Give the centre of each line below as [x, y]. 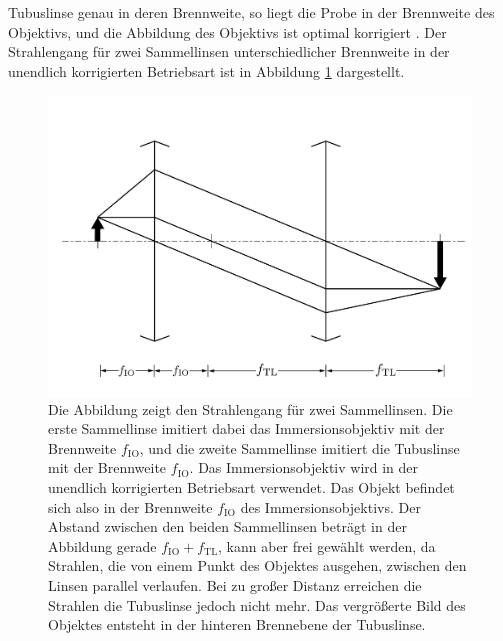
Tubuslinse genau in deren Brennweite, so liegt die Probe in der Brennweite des [251, 12]
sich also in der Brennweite [130, 506]
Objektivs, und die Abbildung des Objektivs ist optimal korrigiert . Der [227, 31]
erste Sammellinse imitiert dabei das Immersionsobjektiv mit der [246, 428]
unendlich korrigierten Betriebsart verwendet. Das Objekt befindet [251, 487]
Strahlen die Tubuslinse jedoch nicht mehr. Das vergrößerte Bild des [257, 604]
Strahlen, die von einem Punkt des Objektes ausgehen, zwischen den [257, 565]
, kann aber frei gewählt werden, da [327, 545]
